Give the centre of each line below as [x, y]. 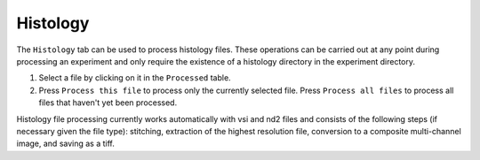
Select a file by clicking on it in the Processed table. [135, 78]
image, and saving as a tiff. [65, 144]
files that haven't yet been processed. [108, 103]
